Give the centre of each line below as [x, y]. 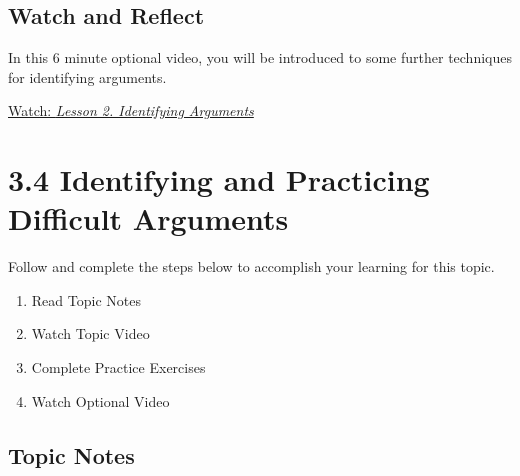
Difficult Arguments [148, 218]
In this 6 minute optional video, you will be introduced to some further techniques [260, 57]
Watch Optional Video [100, 400]
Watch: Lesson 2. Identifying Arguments [131, 110]
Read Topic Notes [86, 299]
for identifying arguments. [87, 76]
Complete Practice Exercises [118, 367]
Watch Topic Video [90, 333]
